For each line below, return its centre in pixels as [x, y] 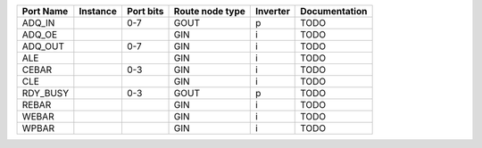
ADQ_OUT [43, 46]
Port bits [145, 11]
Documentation [334, 11]
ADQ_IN [38, 23]
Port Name [45, 11]
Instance [98, 11]
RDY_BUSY [46, 93]
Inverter [273, 11]
